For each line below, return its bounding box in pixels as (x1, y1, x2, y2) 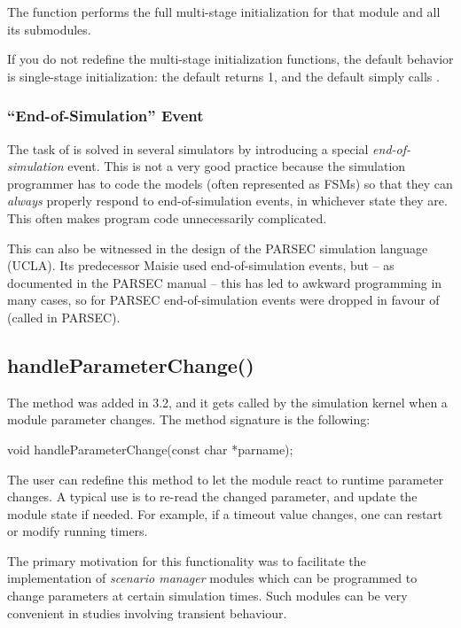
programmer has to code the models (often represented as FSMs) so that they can (7, 174, 453, 192)
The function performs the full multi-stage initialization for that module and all (7, 3, 441, 20)
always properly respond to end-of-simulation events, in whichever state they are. (7, 191, 448, 210)
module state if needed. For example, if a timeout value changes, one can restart (7, 504, 443, 523)
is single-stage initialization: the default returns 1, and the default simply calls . (7, 66, 440, 85)
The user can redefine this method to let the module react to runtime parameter (7, 469, 444, 488)
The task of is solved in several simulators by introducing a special (7, 139, 369, 158)
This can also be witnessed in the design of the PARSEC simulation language (7, 238, 428, 257)
